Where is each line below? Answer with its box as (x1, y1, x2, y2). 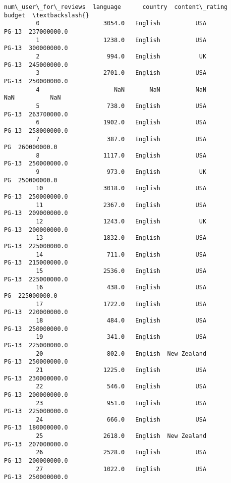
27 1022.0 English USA (36, 465, 207, 473)
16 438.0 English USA (36, 284, 207, 291)
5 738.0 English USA (36, 102, 207, 109)
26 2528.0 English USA (36, 449, 207, 456)
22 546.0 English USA (36, 383, 207, 390)
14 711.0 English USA (36, 251, 207, 258)
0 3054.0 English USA (36, 20, 207, 27)
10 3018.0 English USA (36, 185, 207, 192)
